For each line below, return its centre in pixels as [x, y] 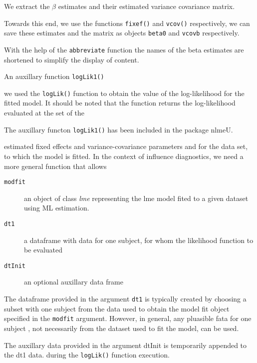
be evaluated [43, 250]
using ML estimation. [57, 208]
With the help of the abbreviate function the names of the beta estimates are [124, 49]
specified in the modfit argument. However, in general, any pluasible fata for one [128, 318]
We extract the [27, 6]
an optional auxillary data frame [74, 282]
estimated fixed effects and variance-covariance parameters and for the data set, [126, 146]
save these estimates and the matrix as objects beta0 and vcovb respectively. [122, 33]
